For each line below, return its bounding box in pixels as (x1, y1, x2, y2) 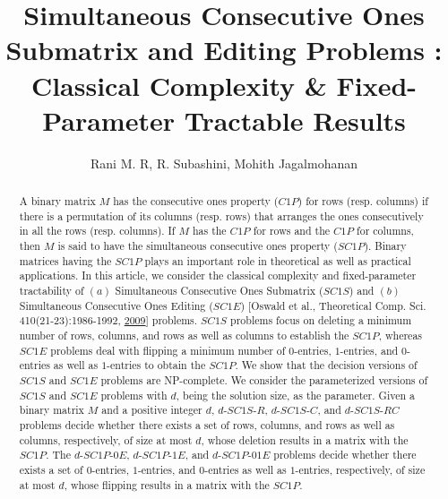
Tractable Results (184, 101, 406, 138)
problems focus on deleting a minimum (230, 313, 412, 328)
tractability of (19, 283, 84, 298)
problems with (100, 387, 168, 402)
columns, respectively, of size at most (19, 432, 193, 447)
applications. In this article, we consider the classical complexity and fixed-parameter (19, 268, 417, 283)
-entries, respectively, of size (295, 461, 426, 477)
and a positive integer (101, 402, 202, 417)
